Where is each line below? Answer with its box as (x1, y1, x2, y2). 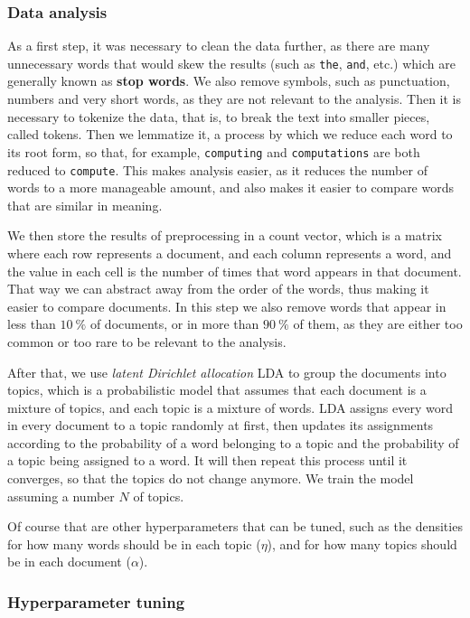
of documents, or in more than (89, 314, 259, 333)
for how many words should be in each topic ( (7, 534, 261, 553)
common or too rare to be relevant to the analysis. (7, 332, 287, 351)
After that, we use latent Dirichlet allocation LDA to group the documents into (7, 362, 446, 381)
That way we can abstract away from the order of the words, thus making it (7, 279, 429, 298)
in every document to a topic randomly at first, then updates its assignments (7, 416, 434, 435)
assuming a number (7, 486, 115, 505)
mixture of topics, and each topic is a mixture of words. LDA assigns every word (7, 398, 453, 417)
